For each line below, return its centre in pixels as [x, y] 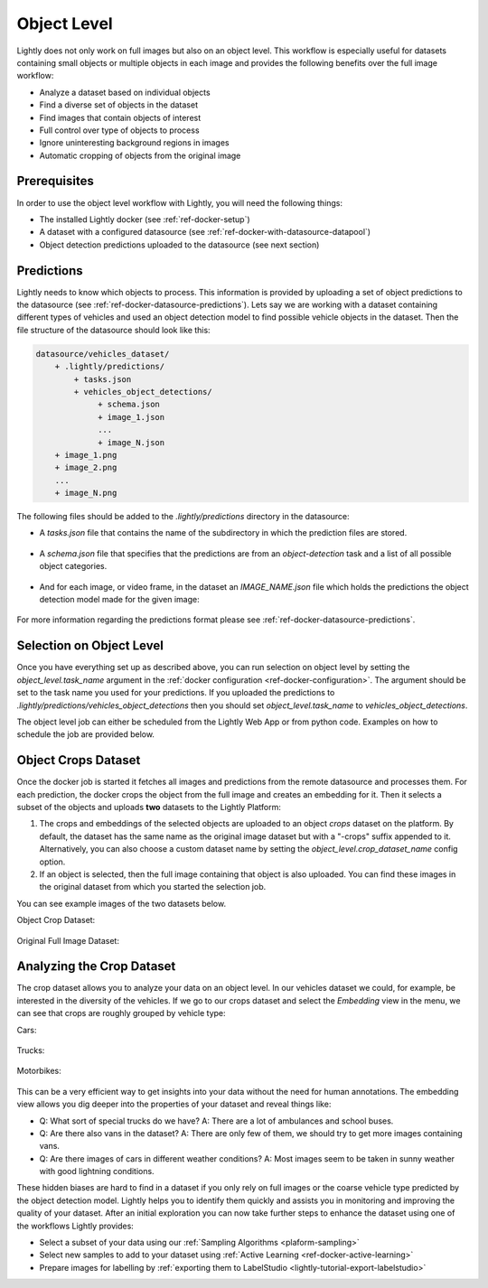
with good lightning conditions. [97, 1171]
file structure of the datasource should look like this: [114, 330]
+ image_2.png [86, 468]
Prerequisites [55, 181]
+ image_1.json [131, 417]
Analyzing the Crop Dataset [96, 966]
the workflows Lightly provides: [75, 1226]
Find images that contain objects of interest [120, 117]
